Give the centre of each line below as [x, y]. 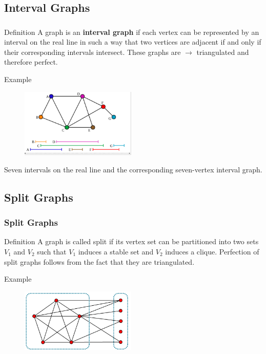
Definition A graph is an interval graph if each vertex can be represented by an [132, 32]
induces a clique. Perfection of [212, 251]
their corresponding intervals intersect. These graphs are [93, 52]
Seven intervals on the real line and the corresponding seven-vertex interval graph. [133, 169]
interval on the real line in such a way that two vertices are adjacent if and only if [133, 42]
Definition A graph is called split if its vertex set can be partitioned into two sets [131, 241]
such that [52, 251]
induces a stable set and [116, 251]
